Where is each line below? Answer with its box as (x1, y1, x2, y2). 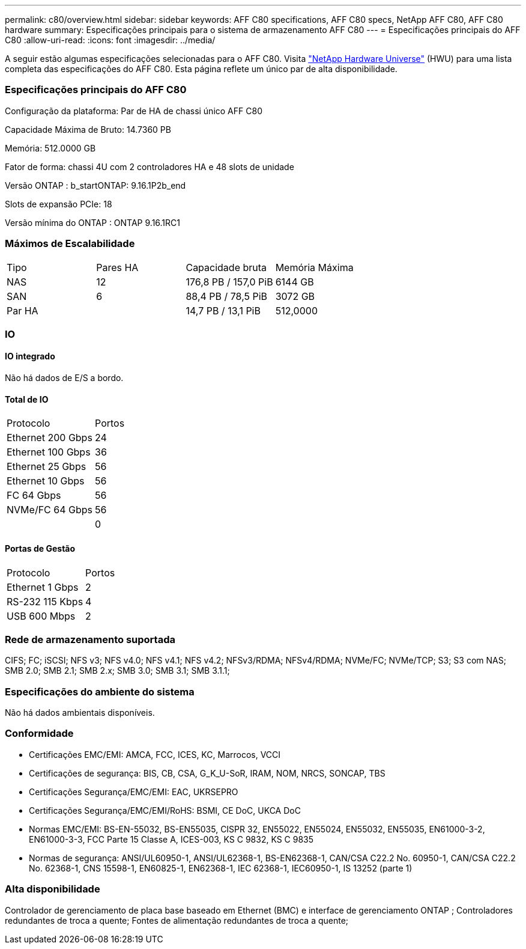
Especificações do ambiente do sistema (5, 685, 195, 698)
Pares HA (96, 261, 139, 273)
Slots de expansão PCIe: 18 (5, 198, 112, 209)
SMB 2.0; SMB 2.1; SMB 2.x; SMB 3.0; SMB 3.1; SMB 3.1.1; (5, 665, 230, 676)
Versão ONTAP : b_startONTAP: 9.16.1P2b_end (5, 180, 186, 191)
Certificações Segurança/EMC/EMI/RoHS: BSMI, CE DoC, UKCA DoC (29, 805, 301, 816)
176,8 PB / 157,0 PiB (186, 275, 273, 288)
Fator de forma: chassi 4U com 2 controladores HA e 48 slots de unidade (5, 161, 294, 172)
